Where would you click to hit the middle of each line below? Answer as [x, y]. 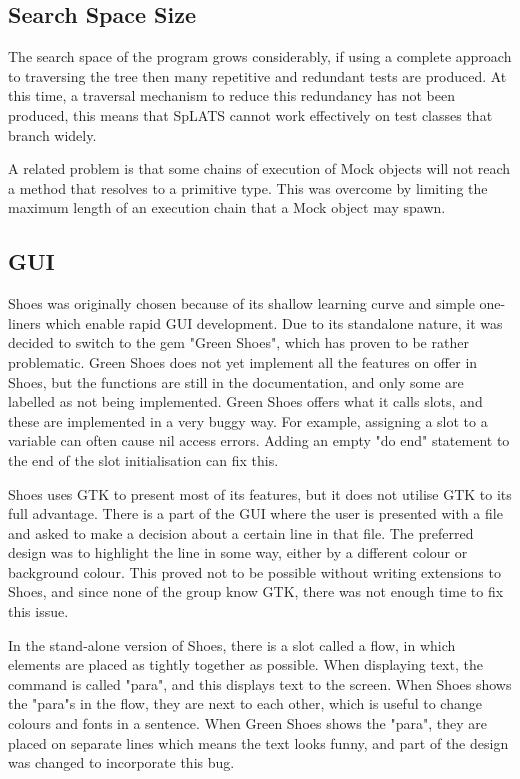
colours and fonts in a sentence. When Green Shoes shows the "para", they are [247, 723]
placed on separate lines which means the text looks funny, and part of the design [258, 742]
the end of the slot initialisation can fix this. [143, 459]
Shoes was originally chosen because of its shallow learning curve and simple [241, 303]
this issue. [38, 611]
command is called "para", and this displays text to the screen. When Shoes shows [260, 683]
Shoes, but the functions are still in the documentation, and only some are [236, 381]
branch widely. [52, 134]
